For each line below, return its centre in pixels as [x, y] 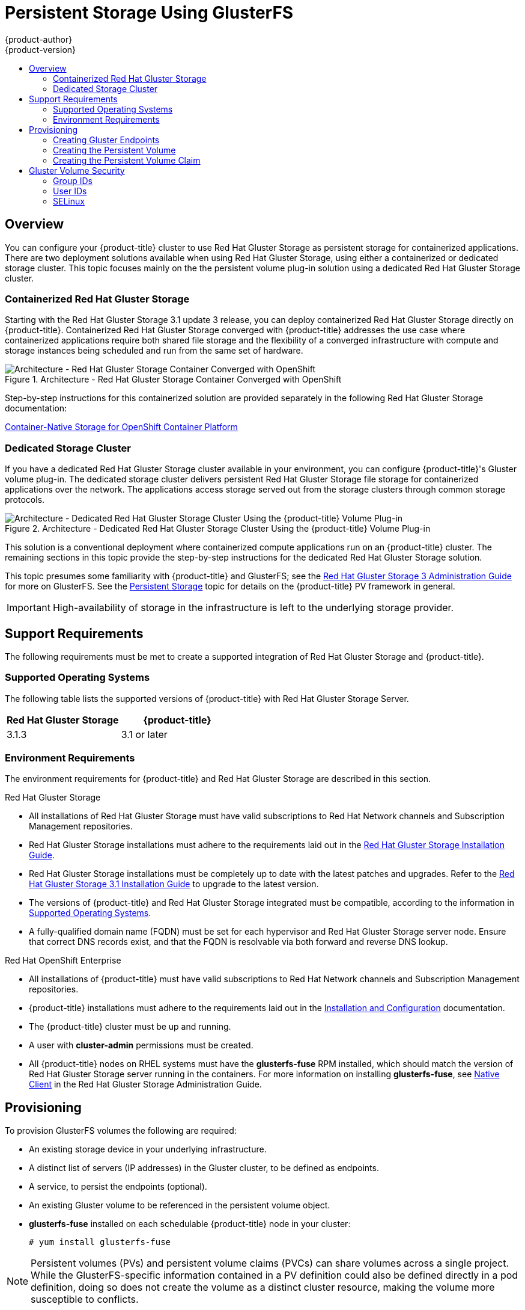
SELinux [69, 201]
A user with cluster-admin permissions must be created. [141, 1045]
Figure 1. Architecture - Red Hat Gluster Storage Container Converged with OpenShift [173, 380]
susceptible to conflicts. [85, 1299]
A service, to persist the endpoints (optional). [118, 1187]
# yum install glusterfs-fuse [100, 1242]
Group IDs [73, 180]
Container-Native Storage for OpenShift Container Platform [121, 427]
